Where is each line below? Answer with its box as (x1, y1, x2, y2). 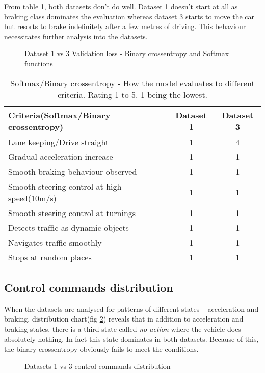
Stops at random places (8, 251, 92, 263)
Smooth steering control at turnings (8, 206, 136, 219)
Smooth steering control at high (8, 180, 122, 192)
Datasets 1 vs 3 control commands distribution (24, 360, 171, 371)
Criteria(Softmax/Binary (8, 109, 111, 121)
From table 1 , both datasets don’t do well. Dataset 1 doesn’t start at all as (4, 1, 238, 11)
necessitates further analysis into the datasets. (4, 31, 148, 41)
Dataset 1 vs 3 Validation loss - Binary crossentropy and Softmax (24, 48, 229, 59)
